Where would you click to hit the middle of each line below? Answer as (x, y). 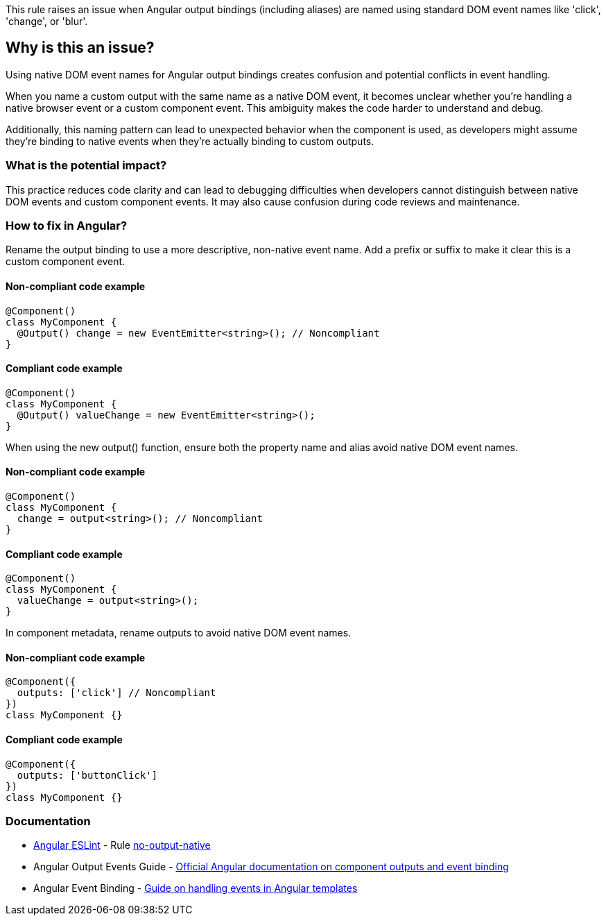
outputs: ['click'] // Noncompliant (116, 693)
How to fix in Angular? (67, 225)
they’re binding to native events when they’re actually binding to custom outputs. (190, 141)
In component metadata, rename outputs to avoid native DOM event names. (179, 633)
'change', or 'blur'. (47, 21)
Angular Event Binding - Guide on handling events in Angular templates (196, 888)
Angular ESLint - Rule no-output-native (122, 845)
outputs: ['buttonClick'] (87, 775)
